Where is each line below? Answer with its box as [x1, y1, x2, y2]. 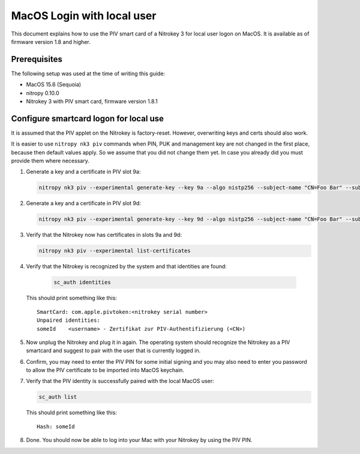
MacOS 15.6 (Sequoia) [26, 81, 81, 88]
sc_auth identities [53, 279, 111, 286]
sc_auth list [38, 394, 77, 400]
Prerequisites [11, 54, 62, 64]
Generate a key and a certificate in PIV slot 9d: [26, 200, 141, 207]
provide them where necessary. [11, 157, 89, 165]
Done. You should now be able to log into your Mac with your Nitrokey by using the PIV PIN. [26, 437, 253, 444]
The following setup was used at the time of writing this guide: [11, 70, 165, 77]
